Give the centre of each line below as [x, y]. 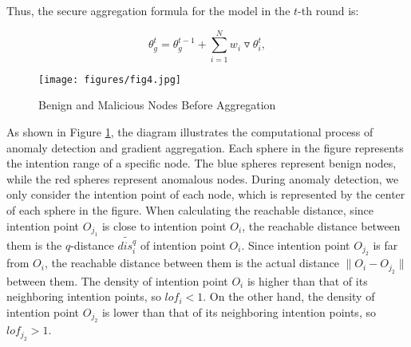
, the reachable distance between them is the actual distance [192, 263]
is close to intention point [164, 225]
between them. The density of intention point [117, 280]
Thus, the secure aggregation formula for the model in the [148, 10]
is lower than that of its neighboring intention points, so [239, 312]
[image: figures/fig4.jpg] [110, 79]
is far [385, 244]
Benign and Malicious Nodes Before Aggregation [157, 105]
